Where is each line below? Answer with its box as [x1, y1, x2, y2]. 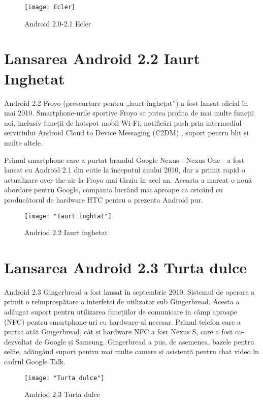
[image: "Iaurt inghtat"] [24, 212, 112, 220]
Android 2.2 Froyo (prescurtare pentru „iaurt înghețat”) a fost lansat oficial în [4, 97, 248, 108]
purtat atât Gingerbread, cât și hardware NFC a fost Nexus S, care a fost [4, 326, 233, 337]
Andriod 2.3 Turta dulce [24, 389, 101, 399]
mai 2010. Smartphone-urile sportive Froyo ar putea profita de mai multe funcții [4, 107, 254, 118]
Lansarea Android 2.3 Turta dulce [4, 256, 247, 277]
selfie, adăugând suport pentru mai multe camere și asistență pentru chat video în [4, 346, 259, 357]
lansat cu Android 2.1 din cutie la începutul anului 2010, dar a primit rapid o [4, 164, 245, 175]
